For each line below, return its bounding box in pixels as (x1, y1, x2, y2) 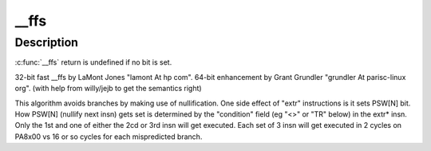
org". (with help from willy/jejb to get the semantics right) (14, 84, 203, 93)
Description (14, 35, 79, 50)
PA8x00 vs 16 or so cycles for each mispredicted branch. (14, 132, 203, 141)
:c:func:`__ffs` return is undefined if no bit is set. (14, 58, 172, 67)
